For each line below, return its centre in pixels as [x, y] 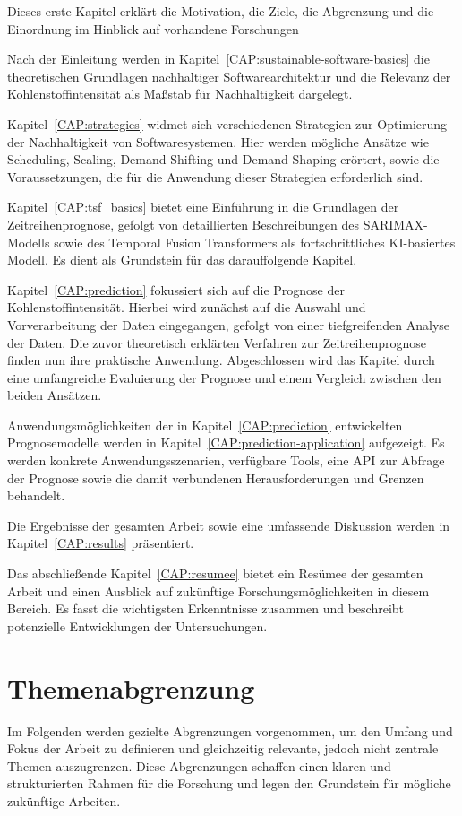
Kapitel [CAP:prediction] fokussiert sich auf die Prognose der [176, 289]
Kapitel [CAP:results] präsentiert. [101, 543]
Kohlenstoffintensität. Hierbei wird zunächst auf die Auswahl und [187, 307]
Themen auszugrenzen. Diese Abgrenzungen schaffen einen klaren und [199, 765]
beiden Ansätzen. [55, 395]
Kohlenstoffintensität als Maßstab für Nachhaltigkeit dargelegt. [180, 94]
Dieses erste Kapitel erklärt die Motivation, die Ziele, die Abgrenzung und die [221, 11]
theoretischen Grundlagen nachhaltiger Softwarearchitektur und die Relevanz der [229, 76]
